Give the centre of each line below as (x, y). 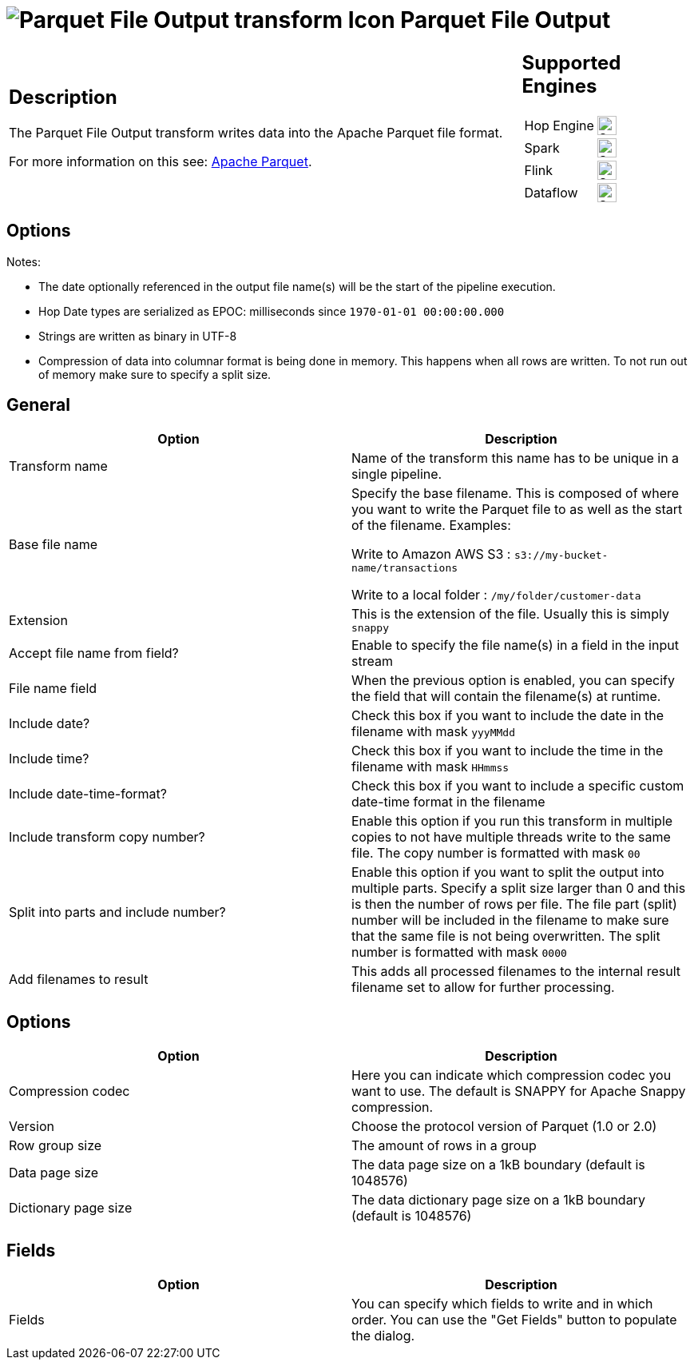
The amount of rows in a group (444, 1146)
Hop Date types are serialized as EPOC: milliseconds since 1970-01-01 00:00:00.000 (272, 311)
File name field (53, 689)
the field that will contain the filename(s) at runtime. (506, 697)
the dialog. (383, 1336)
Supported (571, 62)
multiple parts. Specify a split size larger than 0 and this (519, 888)
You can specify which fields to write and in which (502, 1304)
